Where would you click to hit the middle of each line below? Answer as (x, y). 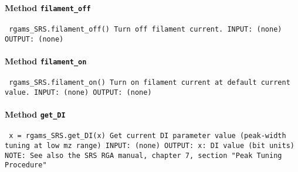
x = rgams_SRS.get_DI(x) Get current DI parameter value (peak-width (148, 136)
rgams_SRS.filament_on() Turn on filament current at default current (150, 83)
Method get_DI (35, 114)
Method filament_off (48, 7)
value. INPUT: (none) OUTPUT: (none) (78, 92)
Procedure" (26, 165)
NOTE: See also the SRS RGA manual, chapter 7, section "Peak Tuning (143, 155)
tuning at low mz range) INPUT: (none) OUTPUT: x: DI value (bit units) (150, 145)
